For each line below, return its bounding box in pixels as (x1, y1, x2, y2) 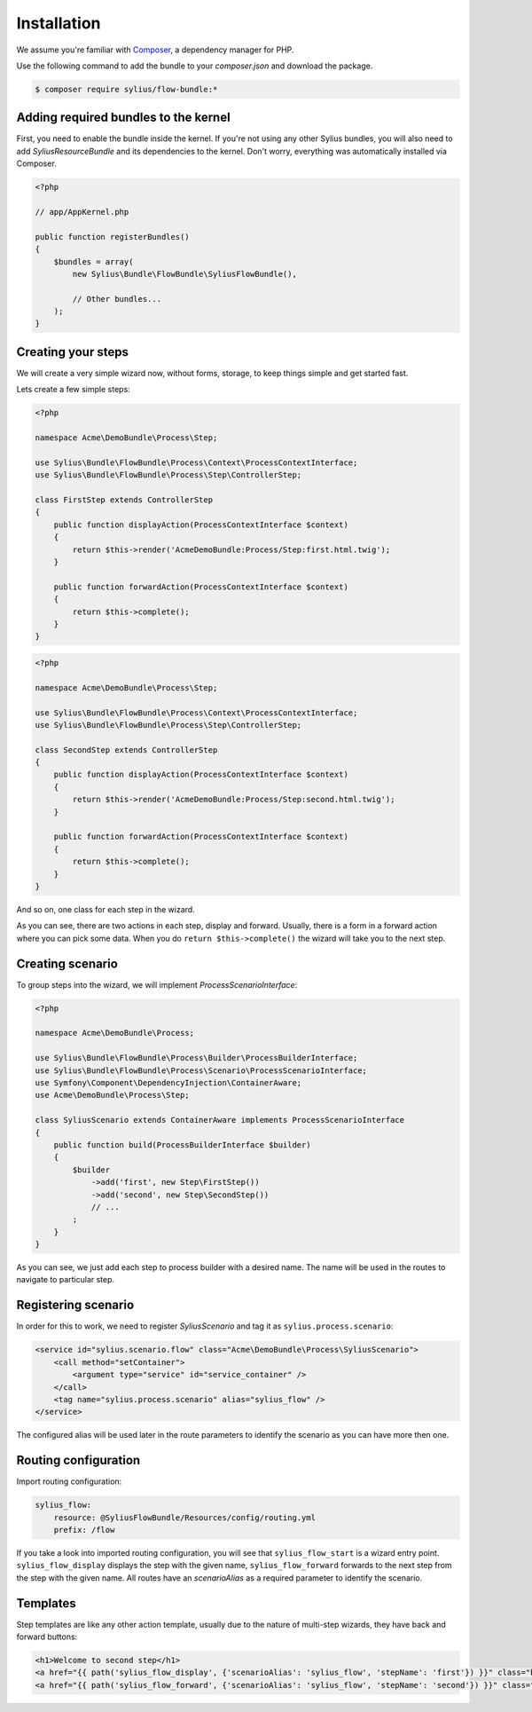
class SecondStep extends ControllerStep (35, 745, 218, 754)
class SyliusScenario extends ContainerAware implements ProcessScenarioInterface (35, 1115, 405, 1125)
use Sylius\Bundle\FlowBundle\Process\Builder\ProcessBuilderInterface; (35, 1053, 358, 1063)
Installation (16, 13, 101, 33)
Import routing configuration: (16, 1476, 122, 1487)
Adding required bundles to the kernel (16, 110, 231, 125)
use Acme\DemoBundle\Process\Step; (35, 1090, 190, 1101)
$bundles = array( (53, 256, 134, 266)
